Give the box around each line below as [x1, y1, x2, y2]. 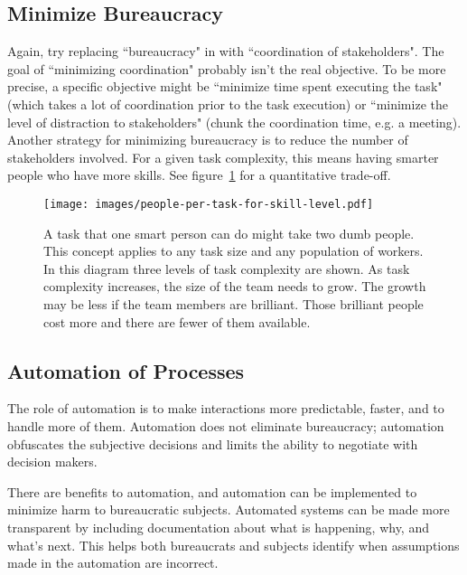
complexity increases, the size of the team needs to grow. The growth [43, 277, 426, 296]
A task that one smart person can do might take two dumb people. [43, 223, 415, 242]
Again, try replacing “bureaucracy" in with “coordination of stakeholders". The [7, 42, 444, 61]
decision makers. [7, 452, 98, 471]
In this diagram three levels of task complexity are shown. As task [43, 259, 410, 278]
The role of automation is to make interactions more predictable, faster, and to [7, 399, 444, 418]
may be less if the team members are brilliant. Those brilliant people [43, 294, 424, 313]
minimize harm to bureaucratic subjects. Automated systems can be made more [7, 500, 450, 519]
